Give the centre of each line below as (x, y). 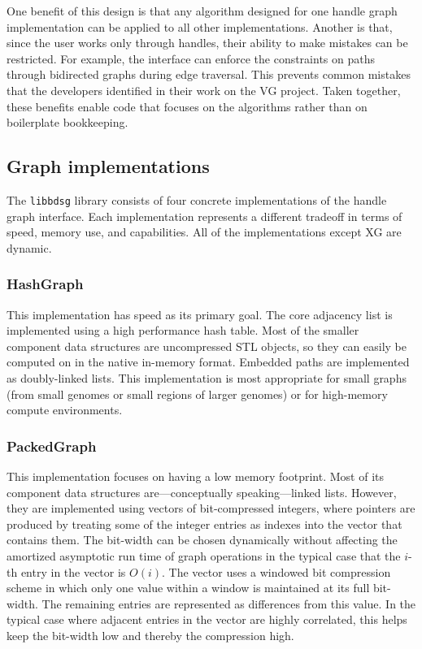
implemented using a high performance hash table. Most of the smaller (183, 330)
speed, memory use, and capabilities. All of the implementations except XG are (204, 232)
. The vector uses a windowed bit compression (276, 571)
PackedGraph (52, 446)
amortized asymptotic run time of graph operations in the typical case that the (204, 555)
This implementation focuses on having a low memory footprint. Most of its (196, 476)
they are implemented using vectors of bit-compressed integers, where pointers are (211, 508)
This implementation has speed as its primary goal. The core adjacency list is (200, 314)
